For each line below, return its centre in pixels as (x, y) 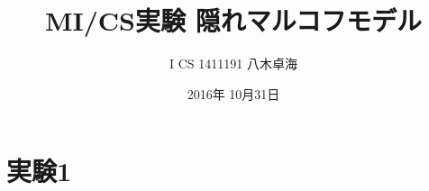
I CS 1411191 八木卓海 (233, 64)
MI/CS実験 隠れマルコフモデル (233, 20)
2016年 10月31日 (233, 93)
